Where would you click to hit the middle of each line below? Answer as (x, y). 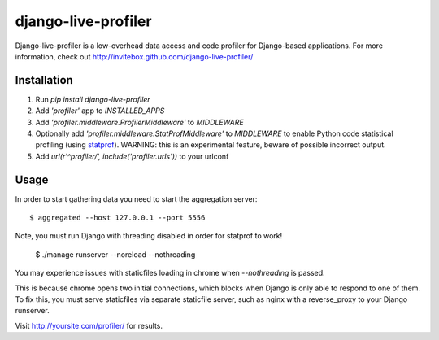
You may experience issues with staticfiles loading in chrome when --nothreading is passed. (170, 273)
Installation (44, 80)
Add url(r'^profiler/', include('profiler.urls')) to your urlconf (132, 156)
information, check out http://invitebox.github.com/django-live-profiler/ (134, 56)
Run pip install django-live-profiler (93, 99)
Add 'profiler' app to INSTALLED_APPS (100, 111)
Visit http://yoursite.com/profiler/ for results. (89, 325)
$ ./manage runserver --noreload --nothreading (115, 254)
